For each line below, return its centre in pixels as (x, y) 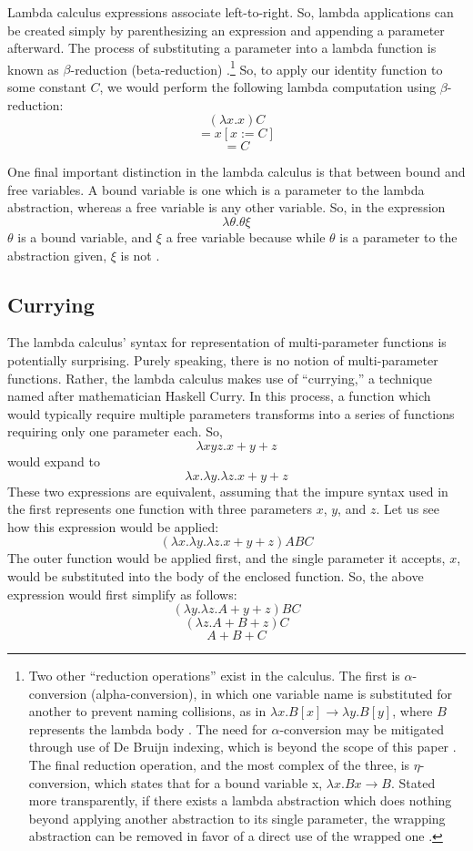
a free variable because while (246, 237)
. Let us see (408, 509)
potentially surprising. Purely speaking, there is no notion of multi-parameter (223, 359)
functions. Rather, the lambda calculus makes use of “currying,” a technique (220, 378)
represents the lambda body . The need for (148, 728)
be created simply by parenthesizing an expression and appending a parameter (226, 30)
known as (33, 69)
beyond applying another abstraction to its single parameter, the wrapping (237, 818)
